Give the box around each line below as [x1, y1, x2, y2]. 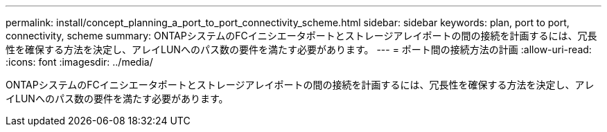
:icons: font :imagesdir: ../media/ [6, 56, 153, 68]
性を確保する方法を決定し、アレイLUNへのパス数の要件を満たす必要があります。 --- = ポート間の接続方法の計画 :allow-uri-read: [6, 44, 592, 55]
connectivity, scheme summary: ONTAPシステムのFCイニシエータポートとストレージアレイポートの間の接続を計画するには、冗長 [6, 30, 597, 41]
